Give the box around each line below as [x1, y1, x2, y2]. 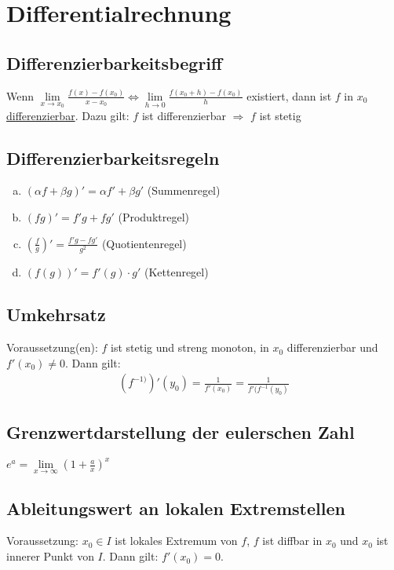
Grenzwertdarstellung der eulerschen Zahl [6, 419, 355, 444]
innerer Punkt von [6, 548, 94, 565]
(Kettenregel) [144, 264, 209, 280]
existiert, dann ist [246, 87, 332, 104]
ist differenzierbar [141, 107, 227, 123]
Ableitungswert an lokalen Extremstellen [6, 495, 345, 520]
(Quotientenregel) [101, 235, 187, 251]
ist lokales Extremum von [115, 532, 238, 549]
